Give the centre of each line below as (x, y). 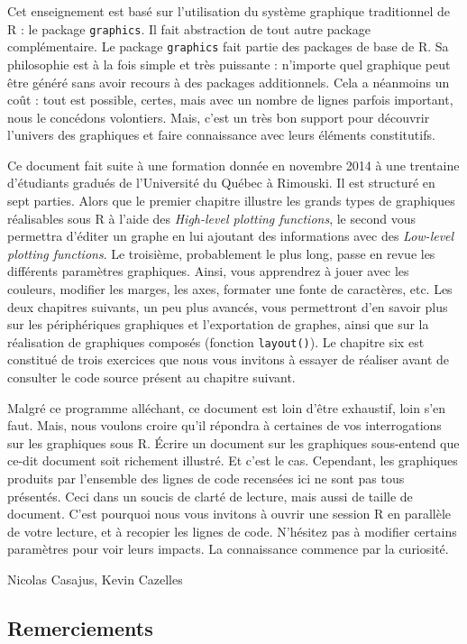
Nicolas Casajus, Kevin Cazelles (95, 579)
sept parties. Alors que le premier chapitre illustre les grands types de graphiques (231, 201)
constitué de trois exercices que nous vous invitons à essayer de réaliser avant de (229, 359)
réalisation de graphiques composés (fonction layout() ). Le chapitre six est (216, 341)
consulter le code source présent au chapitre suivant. (151, 377)
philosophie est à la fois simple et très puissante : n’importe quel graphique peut (229, 64)
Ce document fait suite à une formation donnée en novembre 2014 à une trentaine (233, 165)
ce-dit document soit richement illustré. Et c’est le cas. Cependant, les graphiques (233, 460)
